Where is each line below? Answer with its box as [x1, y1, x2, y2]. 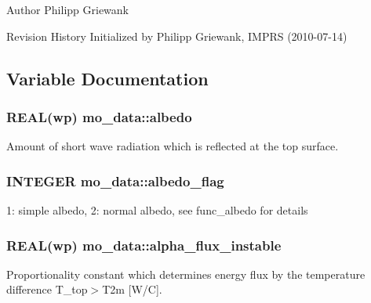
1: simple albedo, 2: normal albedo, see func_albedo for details [6, 202, 308, 218]
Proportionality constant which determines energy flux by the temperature [6, 265, 366, 282]
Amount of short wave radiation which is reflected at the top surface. [6, 138, 339, 154]
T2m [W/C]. [102, 281, 162, 298]
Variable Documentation [6, 66, 209, 90]
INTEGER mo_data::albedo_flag [6, 171, 224, 190]
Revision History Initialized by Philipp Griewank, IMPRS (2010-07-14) [6, 27, 347, 44]
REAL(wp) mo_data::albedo [6, 106, 192, 126]
